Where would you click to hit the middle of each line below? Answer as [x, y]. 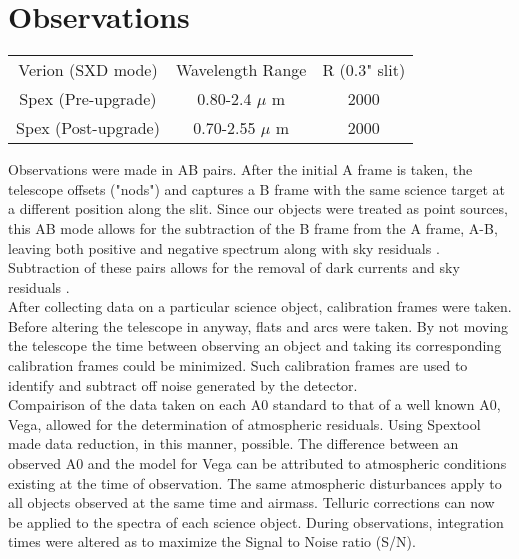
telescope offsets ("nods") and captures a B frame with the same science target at [256, 188]
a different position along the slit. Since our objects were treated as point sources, [258, 208]
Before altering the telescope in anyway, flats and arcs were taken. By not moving [258, 325]
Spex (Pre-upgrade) [88, 99]
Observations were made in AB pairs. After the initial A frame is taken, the [240, 169]
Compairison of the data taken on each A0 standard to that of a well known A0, [254, 404]
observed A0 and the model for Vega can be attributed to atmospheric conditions [257, 463]
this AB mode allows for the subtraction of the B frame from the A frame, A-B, [253, 227]
